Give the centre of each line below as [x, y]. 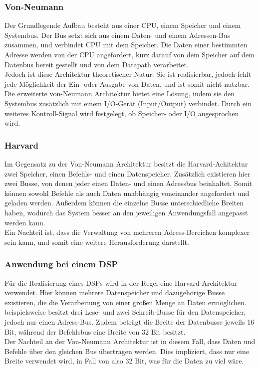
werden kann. [25, 222]
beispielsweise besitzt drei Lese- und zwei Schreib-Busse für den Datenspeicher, [125, 312]
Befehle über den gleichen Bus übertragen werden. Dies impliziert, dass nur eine [127, 351]
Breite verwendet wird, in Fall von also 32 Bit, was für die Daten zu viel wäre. [124, 361]
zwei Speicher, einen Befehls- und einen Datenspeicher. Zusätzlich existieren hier [128, 173]
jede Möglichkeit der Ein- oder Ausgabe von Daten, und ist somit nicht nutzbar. [127, 84]
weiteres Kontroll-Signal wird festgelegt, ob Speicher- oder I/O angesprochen [122, 113]
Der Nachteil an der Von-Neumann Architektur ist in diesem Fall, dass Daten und [130, 341]
